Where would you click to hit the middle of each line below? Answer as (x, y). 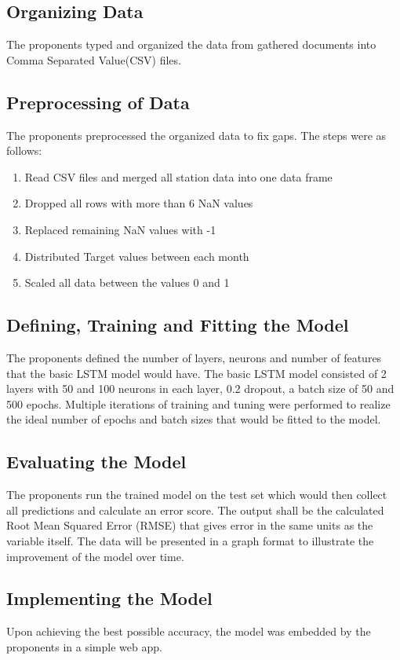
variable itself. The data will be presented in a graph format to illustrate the (190, 540)
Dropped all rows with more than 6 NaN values (139, 203)
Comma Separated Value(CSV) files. (94, 59)
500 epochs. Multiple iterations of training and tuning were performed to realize (198, 403)
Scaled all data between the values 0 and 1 (127, 282)
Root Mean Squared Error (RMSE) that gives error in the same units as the (190, 525)
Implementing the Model (109, 598)
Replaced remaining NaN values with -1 (120, 229)
